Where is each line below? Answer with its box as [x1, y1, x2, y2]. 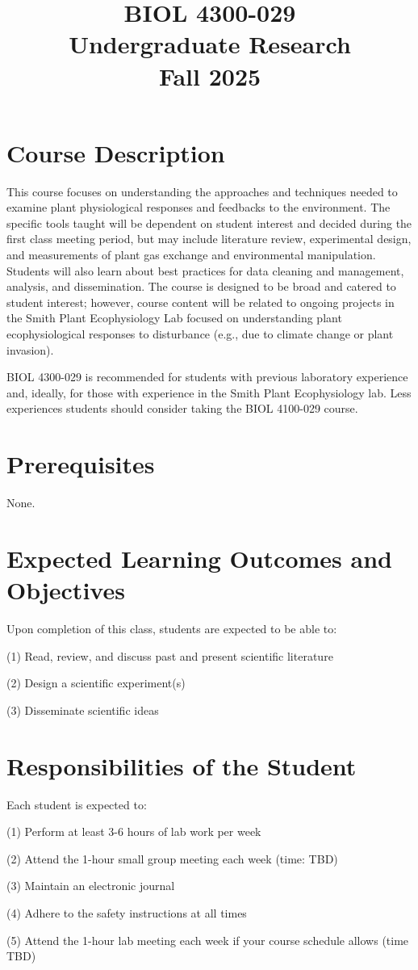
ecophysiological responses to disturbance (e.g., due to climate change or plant [6, 325, 394, 342]
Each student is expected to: [6, 796, 147, 813]
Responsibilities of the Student [6, 749, 357, 782]
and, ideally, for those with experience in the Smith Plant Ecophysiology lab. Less [6, 384, 412, 401]
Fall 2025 [158, 59, 261, 92]
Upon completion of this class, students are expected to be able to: [6, 620, 337, 637]
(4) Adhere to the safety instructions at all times [6, 904, 247, 921]
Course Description [6, 136, 225, 169]
